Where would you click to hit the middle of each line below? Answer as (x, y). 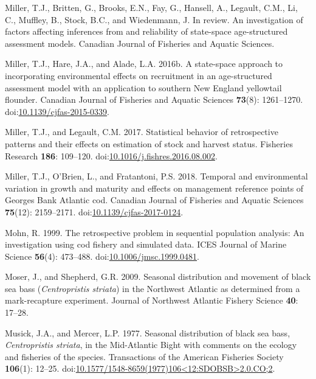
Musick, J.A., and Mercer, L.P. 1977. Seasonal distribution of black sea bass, (148, 332)
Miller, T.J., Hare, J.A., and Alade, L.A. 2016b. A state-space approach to (144, 64)
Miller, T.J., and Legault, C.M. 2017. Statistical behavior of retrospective (142, 132)
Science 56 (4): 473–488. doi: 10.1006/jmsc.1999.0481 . (102, 256)
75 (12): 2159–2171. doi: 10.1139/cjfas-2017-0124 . (94, 211)
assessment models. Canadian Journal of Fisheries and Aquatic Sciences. (140, 43)
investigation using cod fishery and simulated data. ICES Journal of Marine (146, 244)
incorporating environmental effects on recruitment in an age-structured (139, 75)
